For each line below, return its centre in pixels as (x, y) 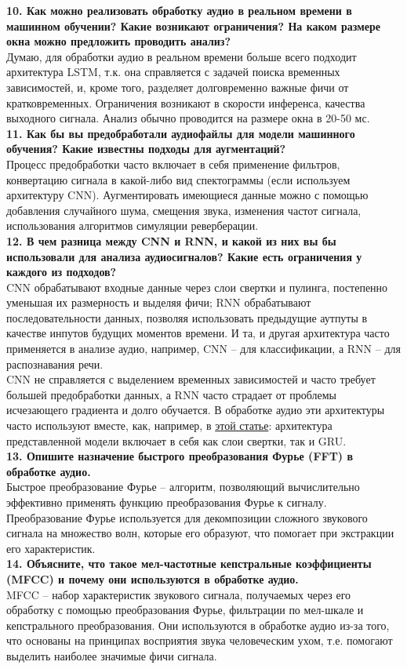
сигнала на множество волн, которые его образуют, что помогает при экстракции (200, 533)
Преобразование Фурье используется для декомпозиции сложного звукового (187, 517)
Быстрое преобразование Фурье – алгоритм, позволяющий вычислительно (183, 487)
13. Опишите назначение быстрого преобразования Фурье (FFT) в (180, 456)
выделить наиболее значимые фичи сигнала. (112, 655)
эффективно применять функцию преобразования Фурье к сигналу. (167, 502)
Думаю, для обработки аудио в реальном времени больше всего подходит (182, 56)
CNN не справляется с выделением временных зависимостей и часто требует (191, 379)
